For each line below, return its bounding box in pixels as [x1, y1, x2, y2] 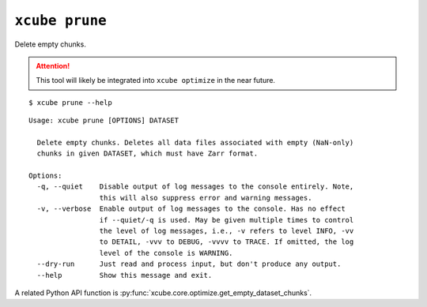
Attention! [36, 61, 70, 70]
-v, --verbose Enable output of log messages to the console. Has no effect [36, 204, 346, 213]
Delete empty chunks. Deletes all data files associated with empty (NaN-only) [36, 138, 354, 147]
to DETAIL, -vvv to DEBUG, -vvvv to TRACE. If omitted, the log [99, 238, 354, 246]
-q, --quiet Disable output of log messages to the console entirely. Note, [36, 182, 354, 191]
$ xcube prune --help [28, 98, 112, 107]
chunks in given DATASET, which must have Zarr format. [36, 149, 259, 158]
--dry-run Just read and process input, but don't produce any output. [36, 260, 342, 268]
